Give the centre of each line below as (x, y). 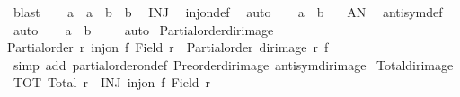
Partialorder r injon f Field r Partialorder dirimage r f (168, 47)
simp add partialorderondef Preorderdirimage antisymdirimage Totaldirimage (233, 64)
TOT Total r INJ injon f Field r (112, 82)
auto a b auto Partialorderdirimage (143, 29)
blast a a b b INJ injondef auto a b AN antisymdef (228, 12)
